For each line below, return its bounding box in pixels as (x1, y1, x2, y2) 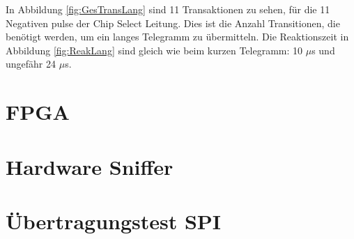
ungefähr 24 (6, 56, 56, 71)
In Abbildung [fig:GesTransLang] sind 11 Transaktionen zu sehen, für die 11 (6, 2, 330, 16)
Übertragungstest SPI (6, 206, 222, 235)
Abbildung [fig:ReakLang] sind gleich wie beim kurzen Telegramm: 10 (6, 43, 303, 57)
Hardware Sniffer (6, 152, 174, 180)
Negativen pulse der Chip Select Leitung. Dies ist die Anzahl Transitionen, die (6, 15, 340, 30)
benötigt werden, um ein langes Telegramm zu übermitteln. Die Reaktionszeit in (6, 29, 349, 44)
